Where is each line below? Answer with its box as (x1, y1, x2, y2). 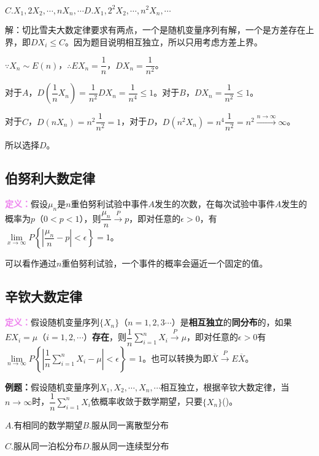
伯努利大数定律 (5, 169, 95, 188)
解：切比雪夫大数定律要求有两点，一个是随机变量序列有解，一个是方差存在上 (5, 23, 314, 36)
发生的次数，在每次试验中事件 (155, 197, 275, 210)
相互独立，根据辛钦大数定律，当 (160, 380, 290, 393)
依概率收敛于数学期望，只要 (91, 395, 202, 408)
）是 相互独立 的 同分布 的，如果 (171, 316, 292, 329)
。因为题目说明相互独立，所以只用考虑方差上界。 (65, 35, 263, 48)
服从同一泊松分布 (13, 439, 82, 452)
